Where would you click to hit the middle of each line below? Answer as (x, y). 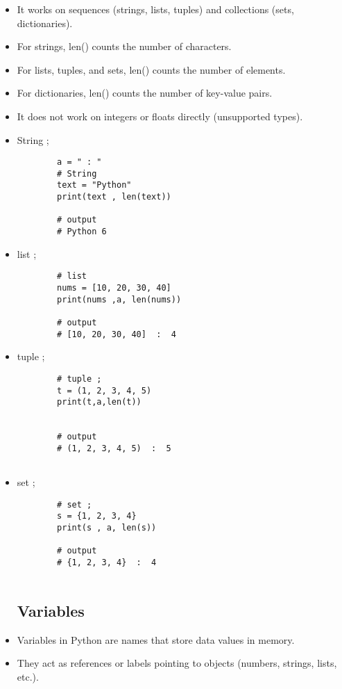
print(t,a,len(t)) (99, 402)
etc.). (28, 676)
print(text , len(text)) (114, 197)
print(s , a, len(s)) (107, 528)
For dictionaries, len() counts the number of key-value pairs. (145, 93)
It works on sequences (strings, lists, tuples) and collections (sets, (155, 9)
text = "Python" (94, 185)
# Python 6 (82, 232)
